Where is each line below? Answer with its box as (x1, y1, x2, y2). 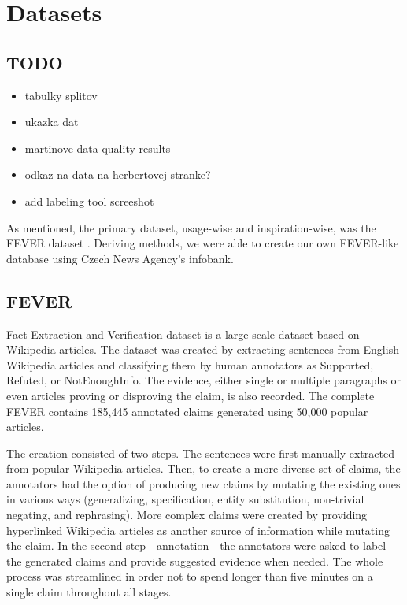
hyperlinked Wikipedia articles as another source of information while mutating (6, 521, 390, 538)
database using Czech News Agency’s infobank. (6, 250, 234, 266)
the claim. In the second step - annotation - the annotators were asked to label (6, 537, 387, 554)
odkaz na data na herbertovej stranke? (24, 166, 211, 183)
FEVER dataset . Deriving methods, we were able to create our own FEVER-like (6, 235, 399, 251)
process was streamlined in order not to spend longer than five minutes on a (6, 568, 373, 585)
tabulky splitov (24, 87, 98, 103)
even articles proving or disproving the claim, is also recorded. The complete (6, 387, 375, 403)
